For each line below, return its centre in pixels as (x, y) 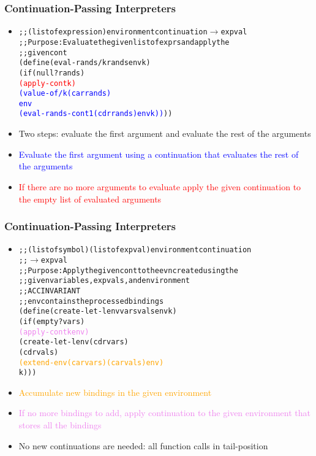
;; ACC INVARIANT (50, 291)
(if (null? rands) (52, 73)
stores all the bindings (60, 425)
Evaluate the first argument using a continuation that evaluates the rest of (159, 154)
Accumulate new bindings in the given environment (115, 392)
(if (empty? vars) (52, 321)
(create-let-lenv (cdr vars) (73, 342)
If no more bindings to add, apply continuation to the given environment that (165, 413)
